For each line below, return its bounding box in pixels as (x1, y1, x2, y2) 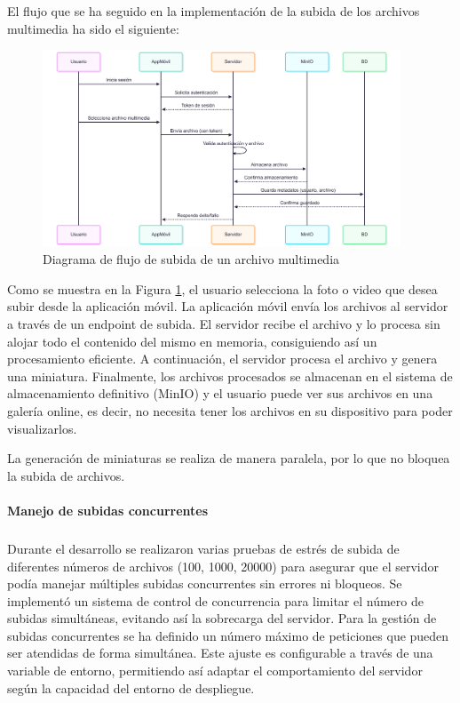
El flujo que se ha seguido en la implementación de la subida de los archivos (7, 2, 420, 20)
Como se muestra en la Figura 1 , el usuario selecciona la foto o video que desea (7, 279, 438, 298)
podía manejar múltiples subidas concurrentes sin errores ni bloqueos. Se (7, 574, 402, 593)
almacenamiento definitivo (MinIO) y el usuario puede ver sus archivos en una (7, 384, 433, 403)
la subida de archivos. (7, 466, 125, 484)
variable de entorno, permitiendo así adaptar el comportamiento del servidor (7, 661, 423, 680)
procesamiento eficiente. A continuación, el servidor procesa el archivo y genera (7, 349, 438, 368)
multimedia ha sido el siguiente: (7, 19, 179, 37)
